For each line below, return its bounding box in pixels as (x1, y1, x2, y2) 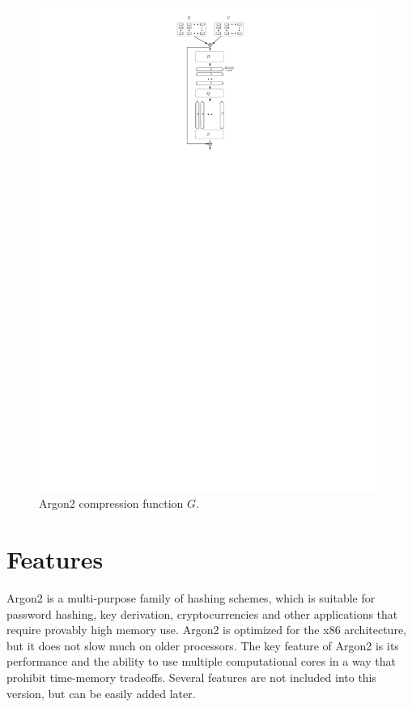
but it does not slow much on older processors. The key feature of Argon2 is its (6, 637, 399, 654)
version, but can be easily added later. (6, 684, 196, 701)
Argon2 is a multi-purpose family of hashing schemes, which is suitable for (6, 590, 376, 606)
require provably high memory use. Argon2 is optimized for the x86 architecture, (6, 621, 406, 638)
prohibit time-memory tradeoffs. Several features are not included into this (6, 668, 377, 685)
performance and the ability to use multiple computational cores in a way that (6, 653, 396, 670)
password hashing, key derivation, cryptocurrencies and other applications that (6, 605, 398, 622)
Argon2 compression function (39, 495, 184, 512)
